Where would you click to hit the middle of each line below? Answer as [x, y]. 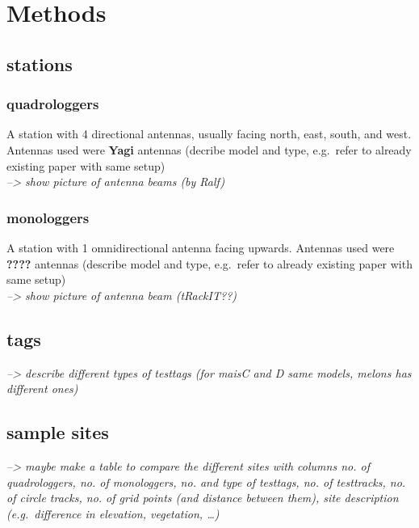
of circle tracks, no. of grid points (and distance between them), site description [203, 498]
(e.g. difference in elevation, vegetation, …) [113, 513]
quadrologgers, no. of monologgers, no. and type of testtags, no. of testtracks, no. [206, 482]
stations [40, 63]
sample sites [58, 432]
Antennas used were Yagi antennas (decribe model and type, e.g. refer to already [209, 149]
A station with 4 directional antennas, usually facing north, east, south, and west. [209, 134]
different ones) [42, 389]
